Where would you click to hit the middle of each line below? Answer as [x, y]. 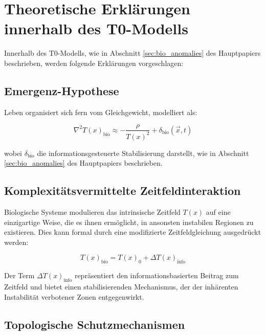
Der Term [19, 275]
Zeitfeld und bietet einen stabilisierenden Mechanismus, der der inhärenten [121, 287]
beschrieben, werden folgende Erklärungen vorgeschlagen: [94, 63]
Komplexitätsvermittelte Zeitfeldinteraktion [123, 191]
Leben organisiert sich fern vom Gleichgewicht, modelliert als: [101, 112]
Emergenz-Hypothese [62, 90]
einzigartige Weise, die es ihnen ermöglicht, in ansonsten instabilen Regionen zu [129, 222]
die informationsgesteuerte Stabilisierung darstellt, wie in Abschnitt [143, 153]
